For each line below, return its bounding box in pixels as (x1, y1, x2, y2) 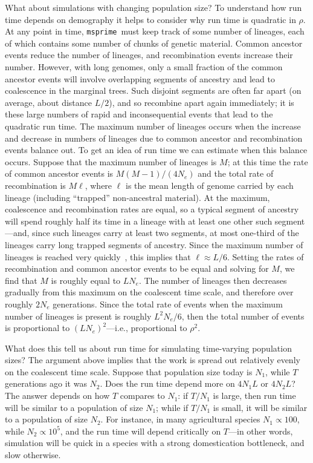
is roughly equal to (51, 274, 121, 286)
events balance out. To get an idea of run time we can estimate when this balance (5, 143, 308, 156)
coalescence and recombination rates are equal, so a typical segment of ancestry (5, 203, 299, 215)
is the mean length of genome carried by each (125, 179, 294, 191)
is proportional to (5, 321, 70, 334)
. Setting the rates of (227, 250, 304, 263)
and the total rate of (198, 167, 274, 180)
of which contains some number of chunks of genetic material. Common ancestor (5, 36, 303, 49)
